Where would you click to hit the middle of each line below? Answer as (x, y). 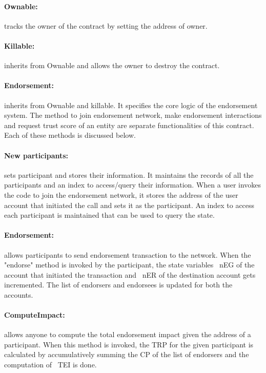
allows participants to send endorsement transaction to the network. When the (128, 254)
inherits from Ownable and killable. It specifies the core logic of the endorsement (131, 105)
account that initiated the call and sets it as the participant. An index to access (129, 205)
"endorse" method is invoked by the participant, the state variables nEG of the (129, 265)
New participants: (36, 155)
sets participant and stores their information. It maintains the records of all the (129, 174)
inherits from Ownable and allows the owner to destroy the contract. (112, 65)
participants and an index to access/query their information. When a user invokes (133, 185)
